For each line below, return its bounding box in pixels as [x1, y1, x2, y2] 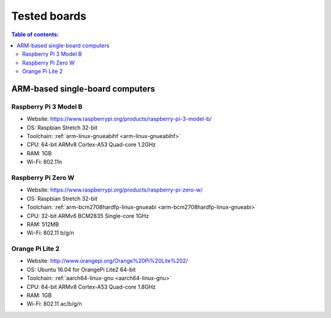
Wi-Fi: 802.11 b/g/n [26, 229, 74, 236]
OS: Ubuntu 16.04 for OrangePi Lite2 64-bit [26, 266, 136, 273]
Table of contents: [11, 31, 59, 38]
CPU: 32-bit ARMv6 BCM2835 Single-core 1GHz [26, 212, 150, 219]
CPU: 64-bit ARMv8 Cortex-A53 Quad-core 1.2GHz [26, 141, 156, 149]
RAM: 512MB [26, 220, 59, 228]
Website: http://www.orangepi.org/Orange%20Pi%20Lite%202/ [26, 257, 188, 265]
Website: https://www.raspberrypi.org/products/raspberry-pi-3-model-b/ [26, 115, 212, 123]
